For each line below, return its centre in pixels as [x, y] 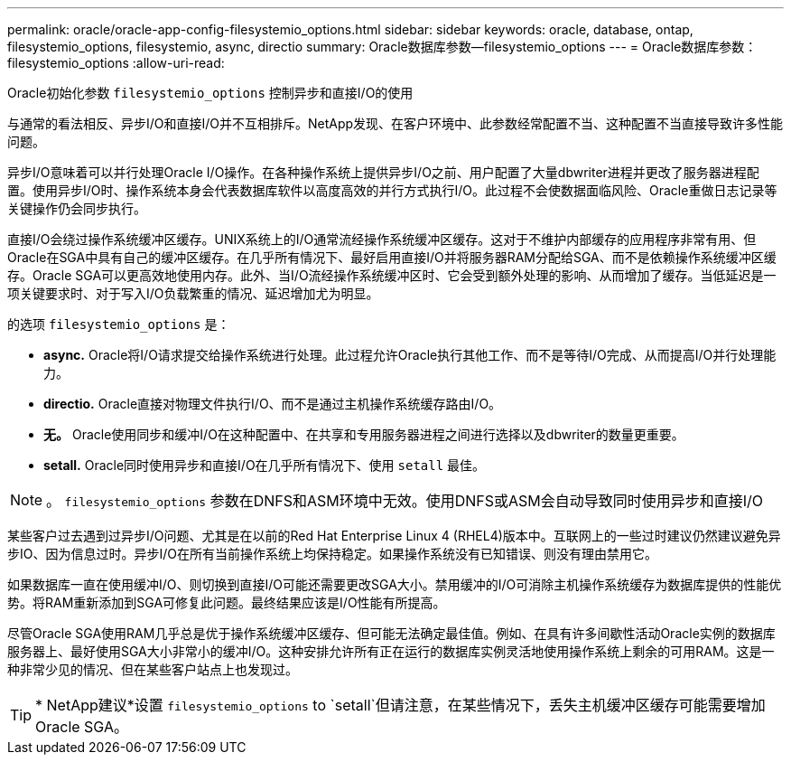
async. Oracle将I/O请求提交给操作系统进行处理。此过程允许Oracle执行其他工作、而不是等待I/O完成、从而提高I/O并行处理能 [410, 355]
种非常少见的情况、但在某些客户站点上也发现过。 [153, 669]
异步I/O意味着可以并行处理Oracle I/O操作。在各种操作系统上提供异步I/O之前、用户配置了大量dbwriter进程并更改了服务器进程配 [383, 172]
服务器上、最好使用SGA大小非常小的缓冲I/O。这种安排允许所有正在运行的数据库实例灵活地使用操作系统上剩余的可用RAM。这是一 [391, 651]
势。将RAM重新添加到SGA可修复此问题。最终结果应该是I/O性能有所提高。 [227, 602]
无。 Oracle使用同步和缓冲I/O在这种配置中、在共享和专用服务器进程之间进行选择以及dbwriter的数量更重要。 [364, 434]
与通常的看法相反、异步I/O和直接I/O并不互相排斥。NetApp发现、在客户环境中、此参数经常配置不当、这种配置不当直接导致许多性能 [395, 123]
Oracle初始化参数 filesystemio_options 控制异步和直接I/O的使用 [210, 93]
